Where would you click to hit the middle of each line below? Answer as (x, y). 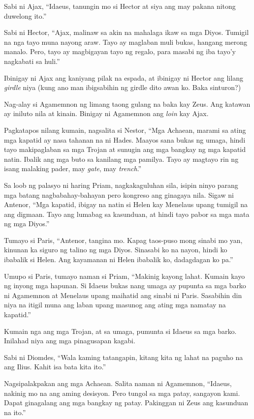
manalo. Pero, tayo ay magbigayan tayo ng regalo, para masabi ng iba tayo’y (120, 51)
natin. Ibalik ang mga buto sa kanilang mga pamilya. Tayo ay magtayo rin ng (121, 159)
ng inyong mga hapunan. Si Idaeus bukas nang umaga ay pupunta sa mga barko (125, 285)
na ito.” (15, 412)
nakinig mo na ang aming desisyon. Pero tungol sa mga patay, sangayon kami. (122, 393)
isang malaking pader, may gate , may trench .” (73, 168)
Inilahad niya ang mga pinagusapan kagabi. (70, 341)
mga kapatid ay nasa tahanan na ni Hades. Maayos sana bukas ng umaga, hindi (125, 139)
